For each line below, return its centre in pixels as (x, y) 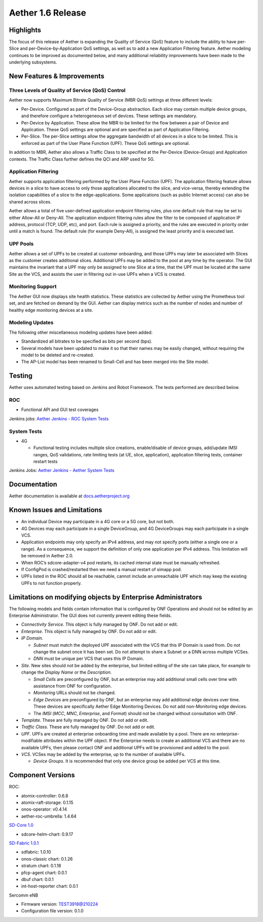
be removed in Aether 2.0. (47, 556)
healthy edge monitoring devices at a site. (51, 310)
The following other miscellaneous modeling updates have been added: (81, 332)
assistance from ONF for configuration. (73, 686)
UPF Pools (21, 244)
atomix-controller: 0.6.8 (45, 796)
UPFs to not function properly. (52, 583)
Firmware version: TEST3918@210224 (60, 904)
